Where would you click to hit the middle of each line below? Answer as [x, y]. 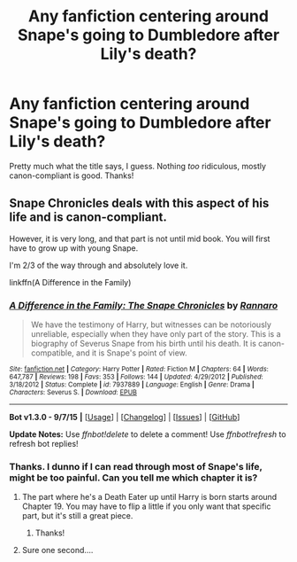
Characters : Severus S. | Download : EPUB [73, 393]
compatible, [53, 353]
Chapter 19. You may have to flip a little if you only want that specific [146, 506]
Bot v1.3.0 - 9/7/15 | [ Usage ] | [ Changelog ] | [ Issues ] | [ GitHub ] [125, 418]
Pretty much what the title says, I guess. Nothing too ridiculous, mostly [138, 166]
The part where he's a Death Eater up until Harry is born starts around [149, 497]
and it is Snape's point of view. [132, 353]
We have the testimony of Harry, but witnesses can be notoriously [151, 324]
